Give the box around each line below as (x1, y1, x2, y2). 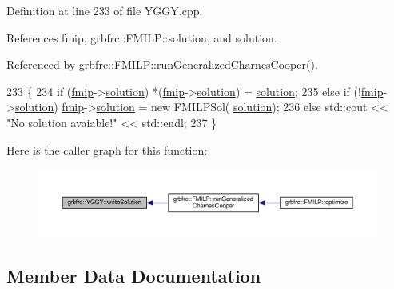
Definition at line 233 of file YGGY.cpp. (6, 2, 203, 18)
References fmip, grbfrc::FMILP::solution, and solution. (6, 29, 277, 46)
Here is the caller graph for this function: (6, 141, 208, 158)
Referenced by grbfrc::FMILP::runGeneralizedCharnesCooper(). (6, 56, 318, 73)
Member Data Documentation (6, 263, 261, 287)
